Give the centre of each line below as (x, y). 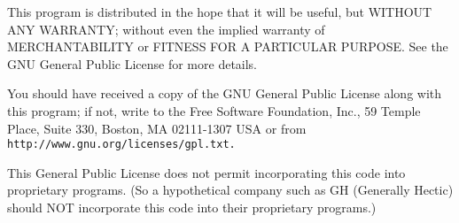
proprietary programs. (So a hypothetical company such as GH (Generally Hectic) (230, 190)
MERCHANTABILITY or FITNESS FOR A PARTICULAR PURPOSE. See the (228, 46)
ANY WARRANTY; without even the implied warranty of (166, 29)
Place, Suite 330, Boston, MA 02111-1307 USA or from (157, 128)
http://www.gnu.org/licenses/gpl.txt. (121, 145)
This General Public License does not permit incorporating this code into (206, 172)
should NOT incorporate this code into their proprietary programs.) (192, 207)
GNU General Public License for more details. (132, 63)
